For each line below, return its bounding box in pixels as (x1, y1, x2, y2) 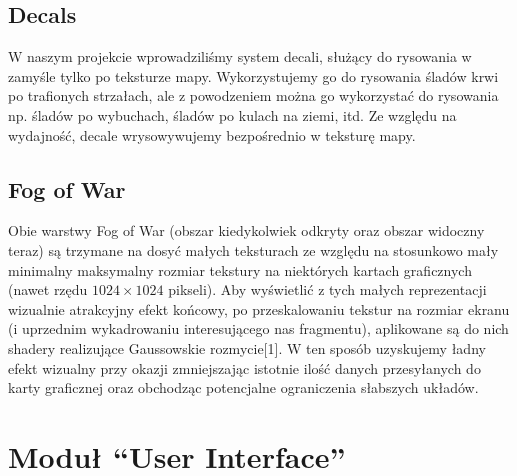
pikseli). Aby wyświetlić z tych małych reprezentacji (168, 279, 487, 300)
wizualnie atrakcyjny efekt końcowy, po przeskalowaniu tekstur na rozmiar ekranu (8, 298, 510, 319)
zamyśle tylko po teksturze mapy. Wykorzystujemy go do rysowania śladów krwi (8, 65, 499, 86)
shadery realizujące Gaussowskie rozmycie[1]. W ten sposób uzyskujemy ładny (8, 337, 486, 358)
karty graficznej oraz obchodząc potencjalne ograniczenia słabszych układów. (8, 377, 479, 398)
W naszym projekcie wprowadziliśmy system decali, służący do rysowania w (8, 46, 472, 67)
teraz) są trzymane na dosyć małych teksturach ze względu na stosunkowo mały (8, 239, 499, 260)
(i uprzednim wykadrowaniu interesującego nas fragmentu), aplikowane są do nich (8, 318, 509, 339)
